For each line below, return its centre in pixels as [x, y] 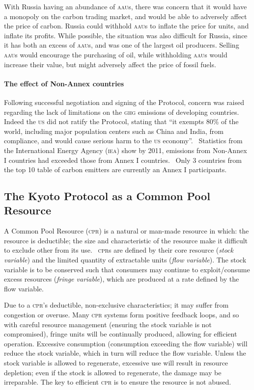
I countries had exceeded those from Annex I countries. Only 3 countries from [123, 160]
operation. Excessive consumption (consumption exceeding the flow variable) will [126, 343]
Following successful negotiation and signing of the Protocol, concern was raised [124, 102]
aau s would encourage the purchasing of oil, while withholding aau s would [116, 54]
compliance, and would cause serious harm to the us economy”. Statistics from [123, 141]
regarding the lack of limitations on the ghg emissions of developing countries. [122, 112]
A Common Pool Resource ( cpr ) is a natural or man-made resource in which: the [127, 231]
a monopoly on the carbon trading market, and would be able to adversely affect [126, 16]
